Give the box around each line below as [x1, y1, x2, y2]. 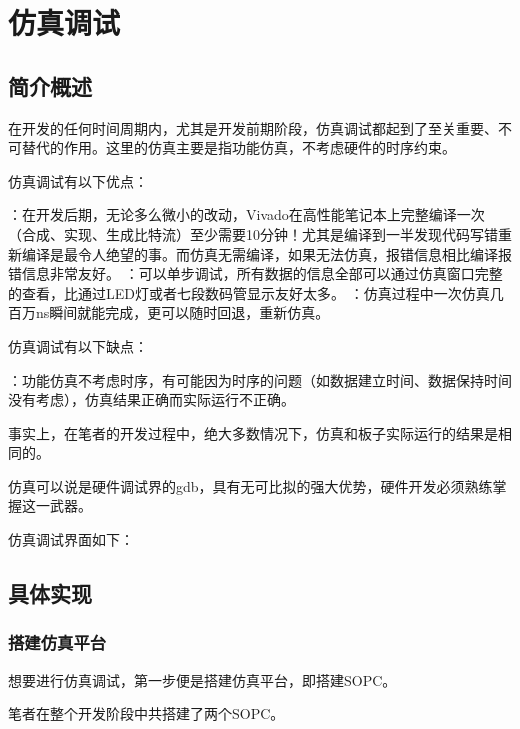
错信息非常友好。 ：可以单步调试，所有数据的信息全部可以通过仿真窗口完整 [8, 263, 503, 284]
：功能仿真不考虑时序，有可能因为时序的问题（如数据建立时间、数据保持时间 [8, 369, 512, 390]
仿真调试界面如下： [8, 529, 134, 550]
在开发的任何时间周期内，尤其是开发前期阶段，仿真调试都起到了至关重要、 [8, 117, 498, 138]
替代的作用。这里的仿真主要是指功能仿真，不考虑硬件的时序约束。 [21, 137, 456, 158]
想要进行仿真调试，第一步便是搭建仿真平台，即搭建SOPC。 [8, 669, 397, 690]
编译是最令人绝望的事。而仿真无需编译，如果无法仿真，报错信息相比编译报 [21, 243, 512, 264]
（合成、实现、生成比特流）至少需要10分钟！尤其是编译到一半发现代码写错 [8, 223, 498, 244]
